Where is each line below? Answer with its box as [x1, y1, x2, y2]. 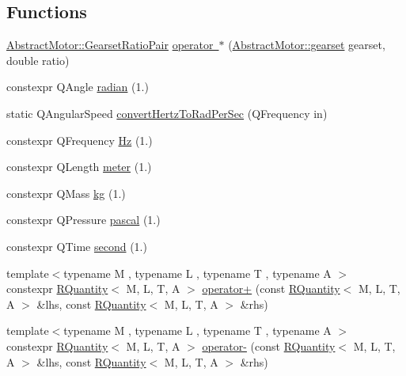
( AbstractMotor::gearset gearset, [228, 36, 385, 53]
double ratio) [6, 51, 70, 68]
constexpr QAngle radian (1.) [6, 78, 149, 95]
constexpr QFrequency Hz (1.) [6, 131, 153, 148]
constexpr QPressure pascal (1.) [6, 211, 161, 228]
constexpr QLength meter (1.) [6, 158, 152, 175]
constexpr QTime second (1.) [6, 237, 147, 254]
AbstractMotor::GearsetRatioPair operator [6, 36, 214, 53]
